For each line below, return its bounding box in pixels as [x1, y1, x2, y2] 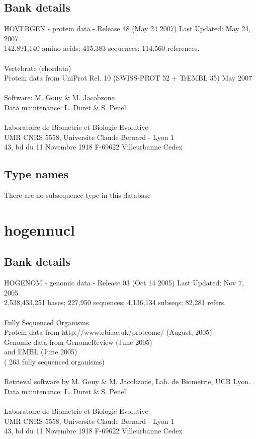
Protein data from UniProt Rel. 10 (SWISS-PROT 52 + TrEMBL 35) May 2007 [4, 72, 252, 83]
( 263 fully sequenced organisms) [4, 356, 105, 367]
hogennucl [4, 219, 75, 240]
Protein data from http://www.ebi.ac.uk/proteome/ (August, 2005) [4, 327, 212, 337]
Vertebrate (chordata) [4, 62, 71, 73]
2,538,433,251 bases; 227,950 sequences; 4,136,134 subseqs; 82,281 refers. [4, 297, 226, 308]
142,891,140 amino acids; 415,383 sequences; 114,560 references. [4, 43, 200, 53]
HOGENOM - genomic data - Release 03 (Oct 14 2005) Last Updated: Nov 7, [4, 277, 244, 288]
